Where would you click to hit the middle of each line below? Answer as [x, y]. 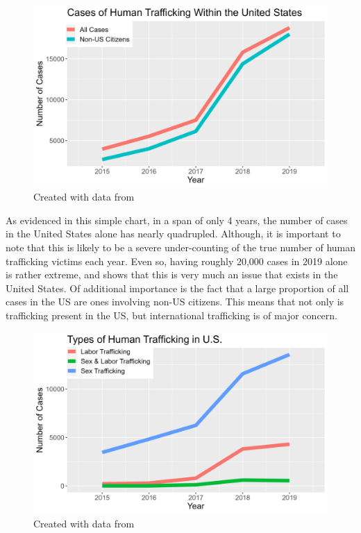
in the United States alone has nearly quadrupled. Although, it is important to [173, 234]
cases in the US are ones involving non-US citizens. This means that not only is [175, 302]
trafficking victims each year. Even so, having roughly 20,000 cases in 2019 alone [177, 261]
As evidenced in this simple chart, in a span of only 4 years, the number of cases [177, 220]
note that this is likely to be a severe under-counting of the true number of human [180, 247]
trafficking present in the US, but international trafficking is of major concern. [171, 315]
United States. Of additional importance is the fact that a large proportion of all [177, 288]
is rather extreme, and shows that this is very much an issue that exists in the [172, 274]
